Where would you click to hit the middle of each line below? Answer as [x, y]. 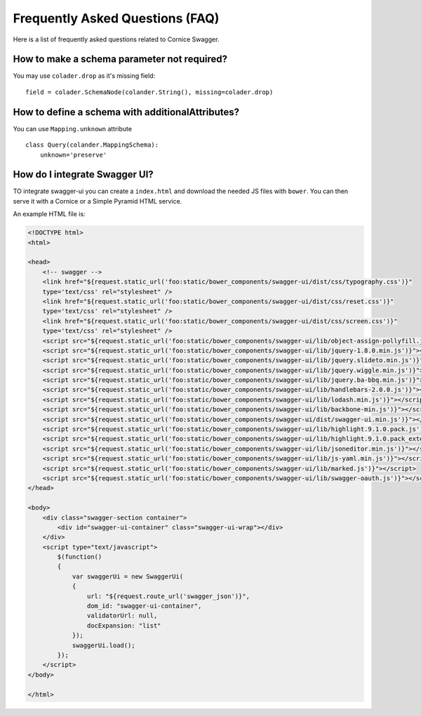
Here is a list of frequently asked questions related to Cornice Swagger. [116, 39]
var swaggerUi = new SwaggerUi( [128, 576]
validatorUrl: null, [122, 616]
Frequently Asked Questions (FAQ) [116, 18]
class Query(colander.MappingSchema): [92, 145]
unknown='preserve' [73, 155]
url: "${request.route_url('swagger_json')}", [168, 596]
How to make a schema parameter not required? [120, 59]
